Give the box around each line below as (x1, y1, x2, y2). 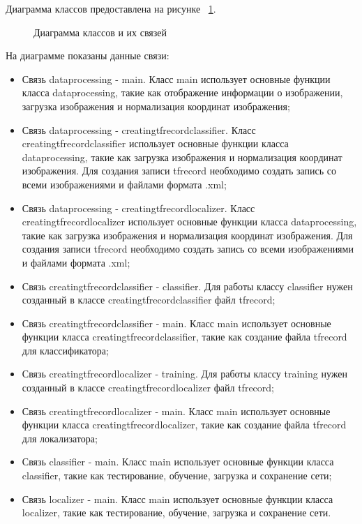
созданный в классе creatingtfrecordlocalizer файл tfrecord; (22, 380, 274, 395)
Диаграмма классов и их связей (33, 24, 167, 39)
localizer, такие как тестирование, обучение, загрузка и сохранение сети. (22, 505, 331, 520)
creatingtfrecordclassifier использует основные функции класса (22, 136, 289, 151)
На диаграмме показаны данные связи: (6, 48, 169, 63)
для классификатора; (22, 343, 109, 357)
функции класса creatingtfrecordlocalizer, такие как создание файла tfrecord (22, 417, 347, 432)
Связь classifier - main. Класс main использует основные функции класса (22, 454, 334, 469)
